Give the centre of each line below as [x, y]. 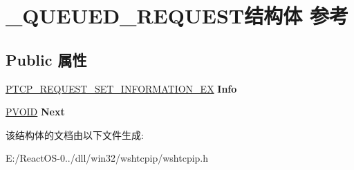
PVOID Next [35, 112]
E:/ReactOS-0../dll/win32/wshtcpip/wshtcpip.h [107, 158]
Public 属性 [46, 59]
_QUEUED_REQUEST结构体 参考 [177, 16]
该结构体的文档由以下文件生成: [75, 134]
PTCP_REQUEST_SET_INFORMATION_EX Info [121, 88]
